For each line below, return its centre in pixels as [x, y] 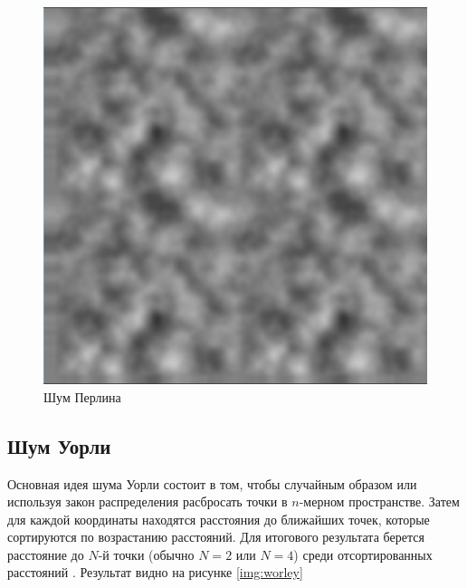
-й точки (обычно [146, 554]
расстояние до [46, 554]
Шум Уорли [59, 445]
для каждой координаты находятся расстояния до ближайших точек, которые [219, 519]
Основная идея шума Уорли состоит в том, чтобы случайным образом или [212, 483]
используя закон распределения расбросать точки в [148, 501]
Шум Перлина [82, 396]
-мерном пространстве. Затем [379, 501]
